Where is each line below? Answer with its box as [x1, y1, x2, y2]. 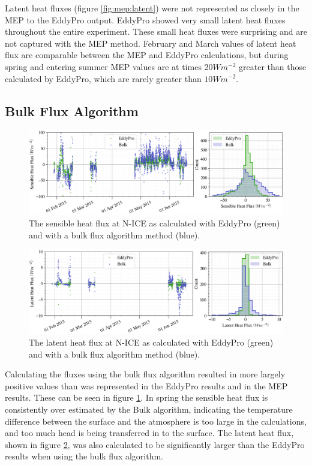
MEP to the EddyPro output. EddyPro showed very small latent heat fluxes [5, 13, 286, 26]
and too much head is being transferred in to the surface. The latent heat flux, [5, 426, 294, 439]
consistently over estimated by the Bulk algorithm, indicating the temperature [5, 403, 293, 416]
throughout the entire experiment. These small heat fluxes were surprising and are [5, 25, 307, 38]
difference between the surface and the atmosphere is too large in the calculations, [5, 414, 307, 427]
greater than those [239, 60, 307, 72]
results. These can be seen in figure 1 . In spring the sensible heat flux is [5, 391, 268, 404]
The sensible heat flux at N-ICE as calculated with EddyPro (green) [29, 217, 280, 229]
